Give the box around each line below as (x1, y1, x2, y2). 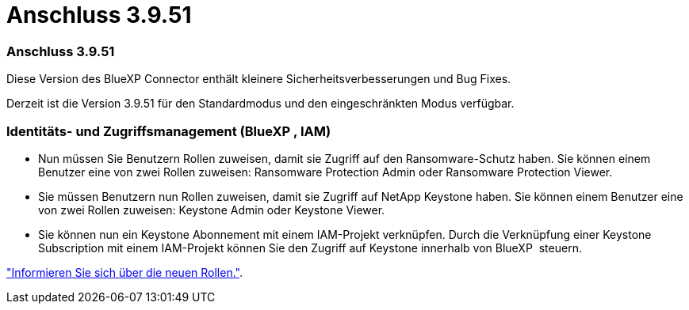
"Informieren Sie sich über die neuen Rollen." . (6, 265, 243, 279)
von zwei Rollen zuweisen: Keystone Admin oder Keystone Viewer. (38, 202, 385, 217)
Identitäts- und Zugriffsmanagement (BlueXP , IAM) (6, 123, 331, 139)
